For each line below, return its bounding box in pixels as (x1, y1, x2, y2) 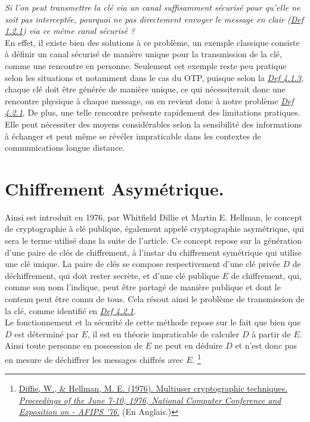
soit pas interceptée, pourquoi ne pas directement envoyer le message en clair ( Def (5, 13, 304, 25)
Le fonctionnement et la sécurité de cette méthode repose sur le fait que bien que (5, 316, 301, 328)
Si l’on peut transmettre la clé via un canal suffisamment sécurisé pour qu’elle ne (5, 1, 300, 13)
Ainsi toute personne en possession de (5, 339, 143, 352)
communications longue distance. (5, 141, 125, 154)
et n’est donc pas (235, 339, 297, 352)
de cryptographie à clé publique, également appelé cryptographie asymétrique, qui (5, 222, 304, 235)
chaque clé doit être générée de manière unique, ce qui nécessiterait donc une (5, 83, 286, 95)
